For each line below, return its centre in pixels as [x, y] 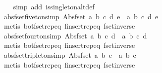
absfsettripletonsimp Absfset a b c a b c [70, 55]
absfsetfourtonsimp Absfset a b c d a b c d [75, 35]
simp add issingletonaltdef [54, 6]
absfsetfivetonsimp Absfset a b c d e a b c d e [81, 16]
